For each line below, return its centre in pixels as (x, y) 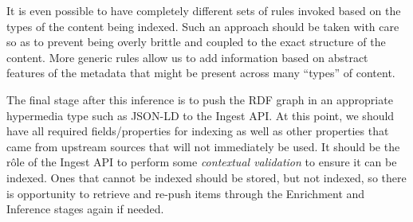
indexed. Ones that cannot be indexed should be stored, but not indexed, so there (206, 177)
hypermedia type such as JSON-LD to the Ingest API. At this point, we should (201, 115)
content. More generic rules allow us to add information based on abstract (187, 57)
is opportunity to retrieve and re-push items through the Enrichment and (186, 193)
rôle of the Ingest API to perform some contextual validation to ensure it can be (202, 162)
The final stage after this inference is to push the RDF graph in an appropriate (200, 99)
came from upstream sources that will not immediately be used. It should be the (203, 146)
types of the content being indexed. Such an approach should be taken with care (203, 26)
